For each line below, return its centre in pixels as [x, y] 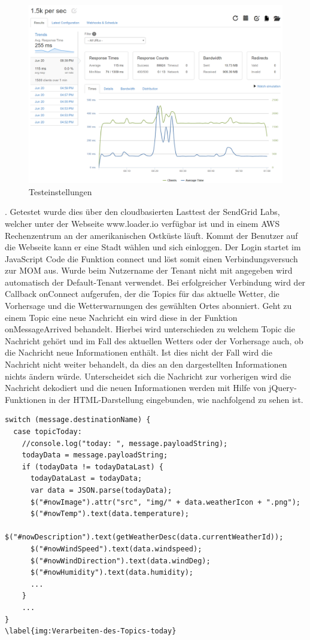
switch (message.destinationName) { [78, 420]
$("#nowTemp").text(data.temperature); [110, 514]
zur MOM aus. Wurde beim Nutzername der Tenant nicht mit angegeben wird [149, 270]
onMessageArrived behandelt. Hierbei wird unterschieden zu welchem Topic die [150, 329]
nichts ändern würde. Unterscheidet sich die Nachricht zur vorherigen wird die [148, 376]
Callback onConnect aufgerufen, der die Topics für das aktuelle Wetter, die [142, 294]
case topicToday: [48, 432]
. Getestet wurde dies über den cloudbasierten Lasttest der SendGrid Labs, [142, 212]
